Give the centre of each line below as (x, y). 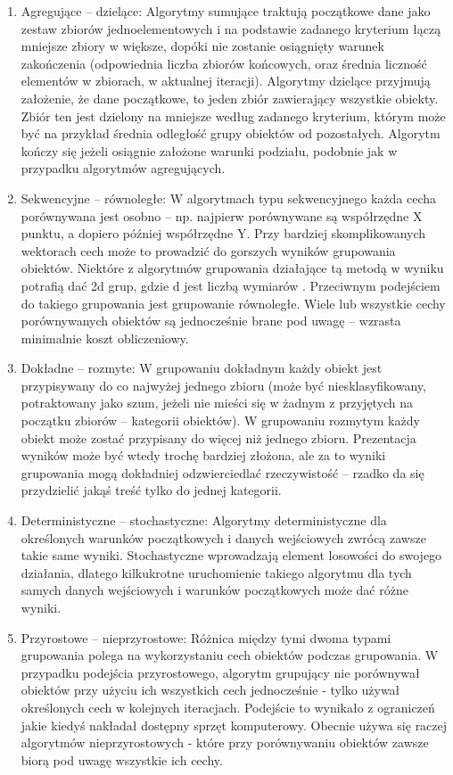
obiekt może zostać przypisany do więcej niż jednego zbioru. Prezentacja (218, 437)
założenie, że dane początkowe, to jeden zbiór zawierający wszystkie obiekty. (230, 98)
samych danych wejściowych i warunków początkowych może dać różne (214, 590)
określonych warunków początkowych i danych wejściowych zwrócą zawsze (223, 537)
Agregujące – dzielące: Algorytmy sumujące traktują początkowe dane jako (226, 11)
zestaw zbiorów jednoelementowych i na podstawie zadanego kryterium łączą (231, 28)
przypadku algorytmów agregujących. (123, 168)
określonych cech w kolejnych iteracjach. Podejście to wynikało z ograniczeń (228, 707)
